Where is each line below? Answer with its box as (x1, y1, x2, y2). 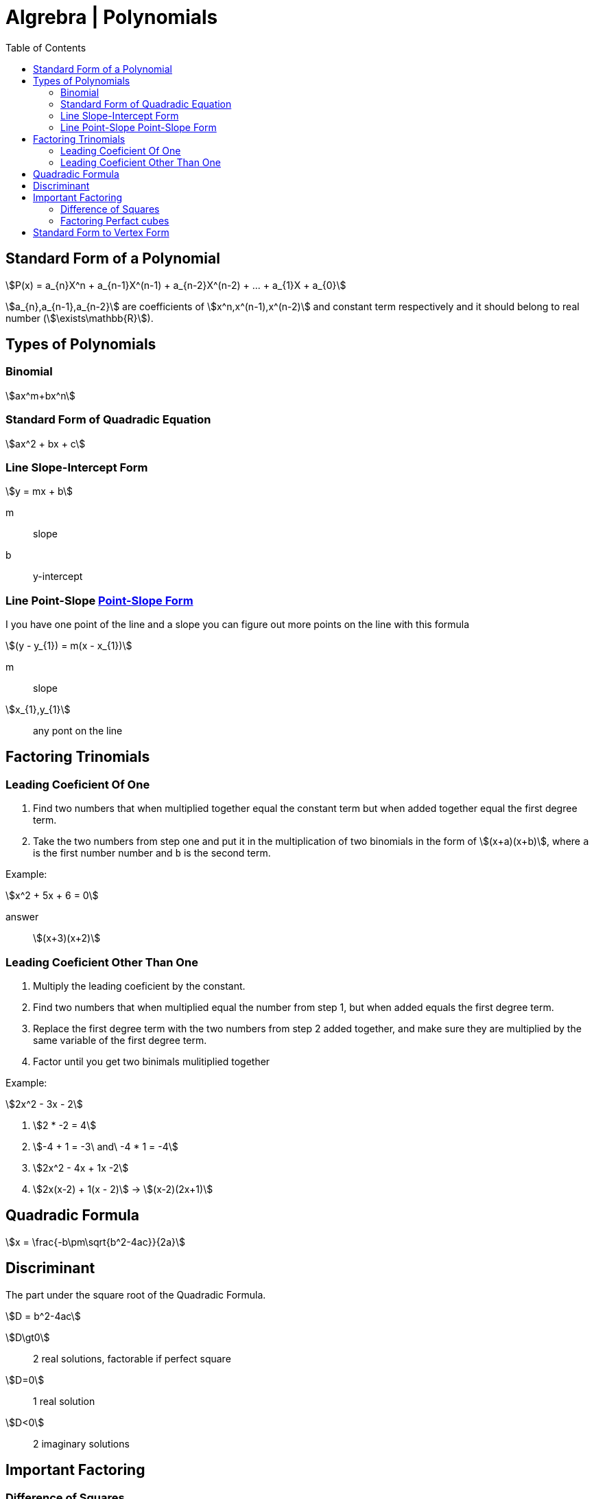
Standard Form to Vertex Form (33, 226, 169, 238)
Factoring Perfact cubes (60, 214, 169, 226)
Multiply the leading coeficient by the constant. (33, 980, 246, 992)
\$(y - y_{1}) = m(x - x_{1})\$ (5, 640, 132, 652)
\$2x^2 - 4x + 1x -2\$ (33, 1162, 129, 1174)
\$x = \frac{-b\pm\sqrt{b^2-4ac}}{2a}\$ (5, 1235, 185, 1248)
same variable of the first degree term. (33, 1034, 207, 1047)
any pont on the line (33, 725, 123, 737)
